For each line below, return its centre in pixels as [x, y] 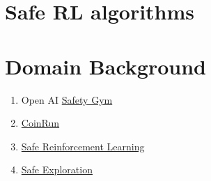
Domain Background [105, 66]
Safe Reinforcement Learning [83, 146]
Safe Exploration [57, 170]
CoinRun [40, 123]
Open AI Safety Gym [67, 99]
